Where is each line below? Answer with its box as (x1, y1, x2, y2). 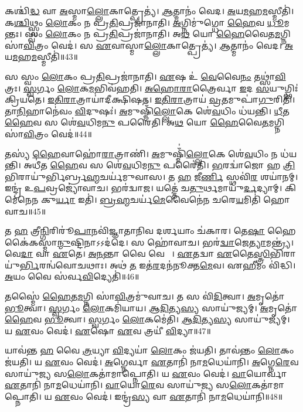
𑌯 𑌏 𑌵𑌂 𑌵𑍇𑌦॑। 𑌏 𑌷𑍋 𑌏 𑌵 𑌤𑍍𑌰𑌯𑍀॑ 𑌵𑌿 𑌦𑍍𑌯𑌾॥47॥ (5, 324, 211, 336)
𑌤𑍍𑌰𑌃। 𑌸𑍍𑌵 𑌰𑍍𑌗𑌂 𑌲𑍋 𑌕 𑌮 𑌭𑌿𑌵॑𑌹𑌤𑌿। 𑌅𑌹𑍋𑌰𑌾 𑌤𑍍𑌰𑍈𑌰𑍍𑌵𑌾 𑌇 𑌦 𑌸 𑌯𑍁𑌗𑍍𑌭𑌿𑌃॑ (5, 81, 298, 94)
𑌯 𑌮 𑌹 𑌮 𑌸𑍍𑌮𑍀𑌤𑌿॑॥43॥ (5, 50, 78, 63)
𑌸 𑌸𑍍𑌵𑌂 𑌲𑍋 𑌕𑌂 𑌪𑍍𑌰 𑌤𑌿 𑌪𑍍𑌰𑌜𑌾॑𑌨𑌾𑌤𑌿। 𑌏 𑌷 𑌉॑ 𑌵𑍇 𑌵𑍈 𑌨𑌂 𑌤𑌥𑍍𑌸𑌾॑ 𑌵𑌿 (5, 70, 286, 82)
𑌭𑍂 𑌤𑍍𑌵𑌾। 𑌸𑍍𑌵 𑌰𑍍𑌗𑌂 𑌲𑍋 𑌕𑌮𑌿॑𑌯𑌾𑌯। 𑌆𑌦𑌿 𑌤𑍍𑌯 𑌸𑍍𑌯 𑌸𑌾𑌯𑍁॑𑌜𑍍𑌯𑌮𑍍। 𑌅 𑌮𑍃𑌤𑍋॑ (5, 301, 298, 314)
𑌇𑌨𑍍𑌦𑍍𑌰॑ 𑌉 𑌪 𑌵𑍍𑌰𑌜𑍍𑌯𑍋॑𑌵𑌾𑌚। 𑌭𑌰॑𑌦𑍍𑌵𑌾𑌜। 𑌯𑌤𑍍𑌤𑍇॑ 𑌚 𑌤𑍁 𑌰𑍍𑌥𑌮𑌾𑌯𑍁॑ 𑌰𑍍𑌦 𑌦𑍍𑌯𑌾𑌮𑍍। (5, 182, 282, 194)
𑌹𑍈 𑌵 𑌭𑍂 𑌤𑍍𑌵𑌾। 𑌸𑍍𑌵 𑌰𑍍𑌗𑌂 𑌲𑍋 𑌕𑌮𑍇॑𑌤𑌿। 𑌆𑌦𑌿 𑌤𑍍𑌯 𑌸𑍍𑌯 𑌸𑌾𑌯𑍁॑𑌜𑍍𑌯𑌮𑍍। (5, 313, 290, 325)
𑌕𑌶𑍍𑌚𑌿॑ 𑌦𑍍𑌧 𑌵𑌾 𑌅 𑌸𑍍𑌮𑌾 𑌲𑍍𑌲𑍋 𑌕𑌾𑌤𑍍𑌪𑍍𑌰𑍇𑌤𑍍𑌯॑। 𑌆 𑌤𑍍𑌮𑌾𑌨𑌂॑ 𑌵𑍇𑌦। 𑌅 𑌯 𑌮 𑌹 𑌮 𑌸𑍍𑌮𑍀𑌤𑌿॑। (5, 5, 294, 16)
